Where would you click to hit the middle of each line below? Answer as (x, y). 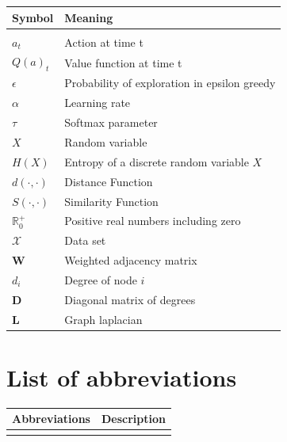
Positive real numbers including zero (153, 221)
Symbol (33, 17)
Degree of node (101, 279)
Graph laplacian (103, 319)
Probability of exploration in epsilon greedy (170, 83)
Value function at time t (123, 62)
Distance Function (109, 181)
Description (133, 419)
